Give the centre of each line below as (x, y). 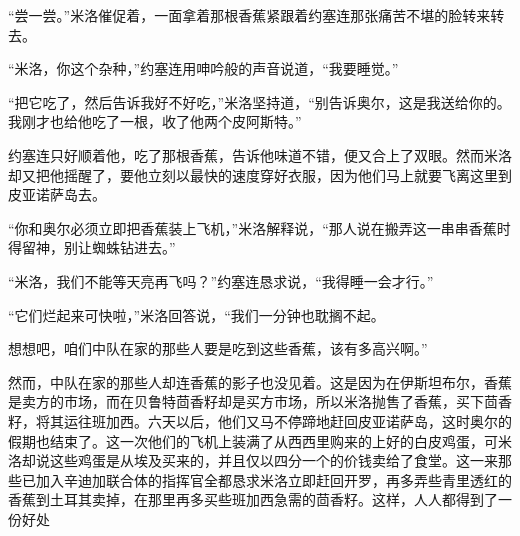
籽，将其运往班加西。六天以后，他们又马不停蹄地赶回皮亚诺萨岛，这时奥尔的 (260, 420)
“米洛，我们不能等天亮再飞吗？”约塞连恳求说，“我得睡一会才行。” (221, 280)
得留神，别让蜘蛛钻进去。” (92, 247)
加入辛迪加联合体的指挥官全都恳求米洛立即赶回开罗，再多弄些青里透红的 (273, 479)
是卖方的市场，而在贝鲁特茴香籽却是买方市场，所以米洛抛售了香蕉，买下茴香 (260, 401)
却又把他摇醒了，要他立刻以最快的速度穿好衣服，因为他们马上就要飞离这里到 (260, 174)
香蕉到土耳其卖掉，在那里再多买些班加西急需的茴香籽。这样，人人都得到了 (253, 499)
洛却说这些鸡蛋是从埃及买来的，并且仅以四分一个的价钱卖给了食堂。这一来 (253, 460)
